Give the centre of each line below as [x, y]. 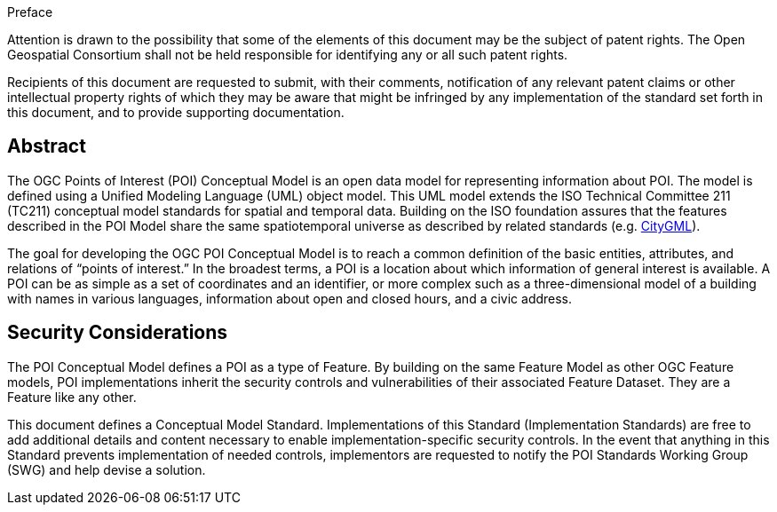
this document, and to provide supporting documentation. [176, 112]
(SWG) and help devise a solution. [107, 469]
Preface [30, 12]
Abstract [47, 146]
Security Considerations [118, 333]
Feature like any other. [72, 397]
